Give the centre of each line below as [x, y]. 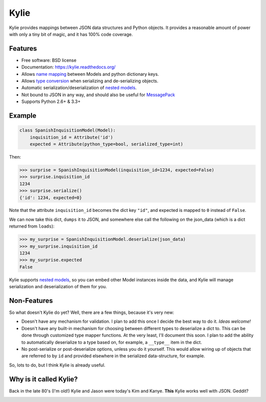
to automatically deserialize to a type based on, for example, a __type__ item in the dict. [112, 342]
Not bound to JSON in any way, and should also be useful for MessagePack [98, 95]
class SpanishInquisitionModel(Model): [67, 130]
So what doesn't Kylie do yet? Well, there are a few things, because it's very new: [92, 312]
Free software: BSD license [49, 60]
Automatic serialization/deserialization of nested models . [79, 88]
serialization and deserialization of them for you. [58, 287]
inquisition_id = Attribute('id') [71, 137]
